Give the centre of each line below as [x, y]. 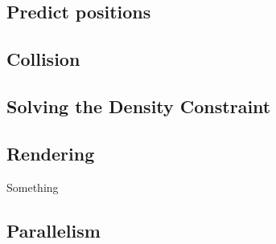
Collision [43, 59]
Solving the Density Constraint [139, 106]
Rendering [51, 153]
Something [33, 187]
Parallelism [54, 230]
